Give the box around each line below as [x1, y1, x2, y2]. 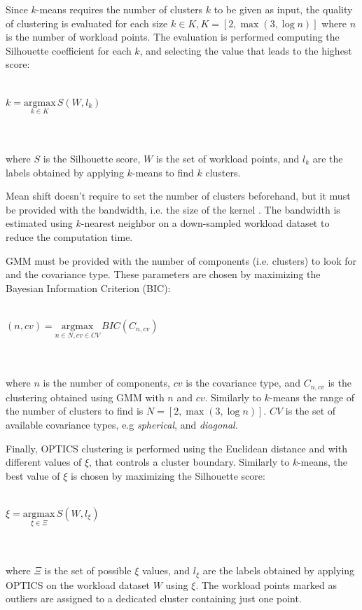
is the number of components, [43, 375, 170, 390]
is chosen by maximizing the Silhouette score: [70, 468, 265, 483]
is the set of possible [44, 563, 132, 578]
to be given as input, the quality [214, 2, 353, 16]
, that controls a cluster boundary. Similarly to [89, 455, 290, 469]
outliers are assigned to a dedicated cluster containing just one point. [6, 591, 302, 606]
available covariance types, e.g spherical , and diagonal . [6, 417, 238, 431]
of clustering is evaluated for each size [6, 15, 168, 30]
